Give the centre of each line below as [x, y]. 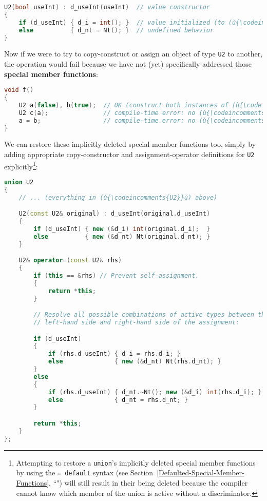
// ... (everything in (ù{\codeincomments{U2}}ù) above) [118, 197]
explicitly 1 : [21, 165]
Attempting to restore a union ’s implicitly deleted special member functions [136, 462]
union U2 [19, 182]
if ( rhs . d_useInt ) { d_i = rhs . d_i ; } [114, 354]
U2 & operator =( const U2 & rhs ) [70, 261]
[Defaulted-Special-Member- [201, 473]
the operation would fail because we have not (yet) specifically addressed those [128, 64]
